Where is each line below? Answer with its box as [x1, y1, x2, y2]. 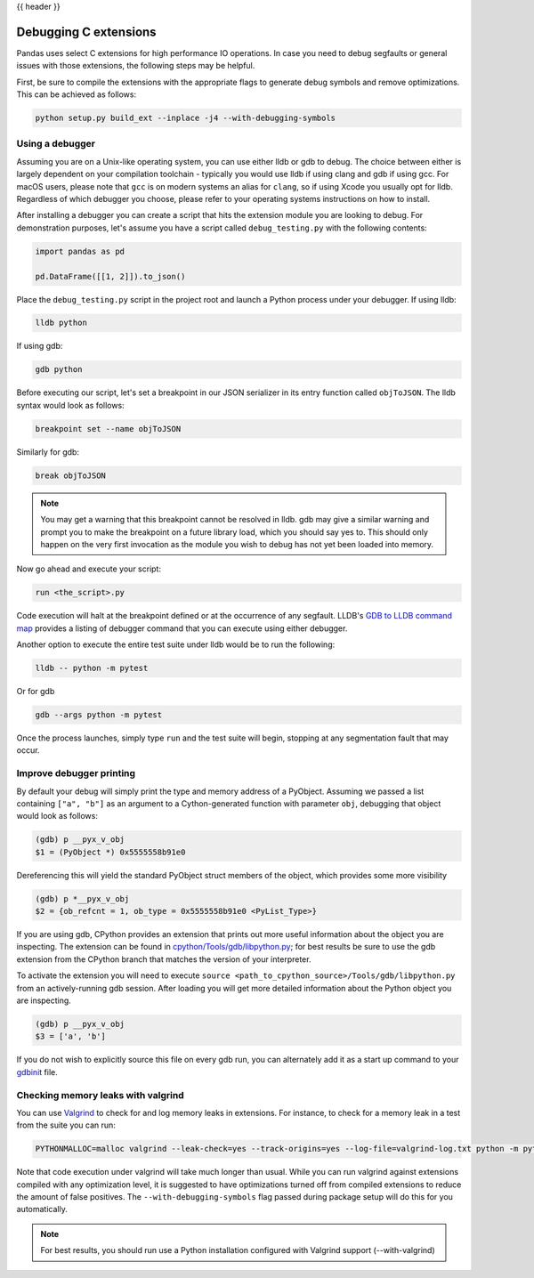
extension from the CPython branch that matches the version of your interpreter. [16, 953, 311, 965]
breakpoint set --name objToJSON [35, 424, 182, 433]
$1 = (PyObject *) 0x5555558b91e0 [35, 846, 186, 857]
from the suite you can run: [16, 1120, 116, 1130]
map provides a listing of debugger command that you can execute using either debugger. [16, 623, 348, 634]
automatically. [16, 1204, 69, 1215]
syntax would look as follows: [16, 400, 125, 410]
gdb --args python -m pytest [35, 710, 163, 720]
